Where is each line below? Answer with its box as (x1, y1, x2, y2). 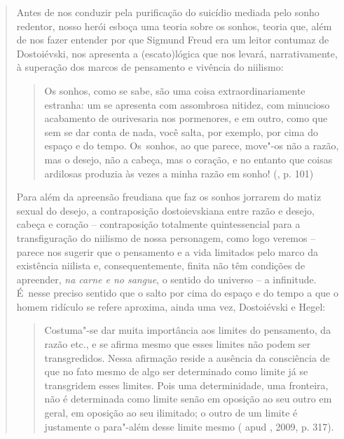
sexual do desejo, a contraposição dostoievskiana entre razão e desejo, (16, 203, 315, 217)
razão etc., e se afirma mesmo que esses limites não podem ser (44, 337, 311, 351)
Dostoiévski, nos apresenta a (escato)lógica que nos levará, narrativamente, (16, 46, 338, 60)
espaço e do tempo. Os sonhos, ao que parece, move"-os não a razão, (44, 138, 339, 153)
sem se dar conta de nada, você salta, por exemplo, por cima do (44, 124, 318, 139)
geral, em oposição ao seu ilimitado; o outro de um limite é (44, 405, 298, 420)
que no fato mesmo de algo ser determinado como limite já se (44, 364, 308, 379)
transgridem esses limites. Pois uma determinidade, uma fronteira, (44, 377, 329, 392)
